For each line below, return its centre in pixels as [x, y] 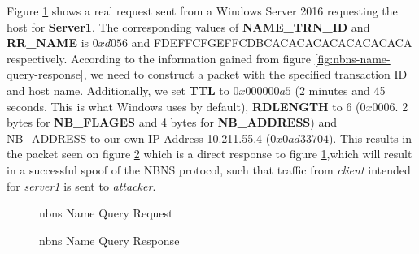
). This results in [370, 138]
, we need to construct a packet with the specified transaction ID [245, 74]
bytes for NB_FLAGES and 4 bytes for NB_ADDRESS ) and [172, 122]
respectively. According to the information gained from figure [159, 58]
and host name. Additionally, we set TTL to [118, 90]
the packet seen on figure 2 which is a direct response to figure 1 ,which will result [209, 154]
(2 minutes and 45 [340, 90]
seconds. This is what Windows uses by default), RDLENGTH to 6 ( [183, 106]
